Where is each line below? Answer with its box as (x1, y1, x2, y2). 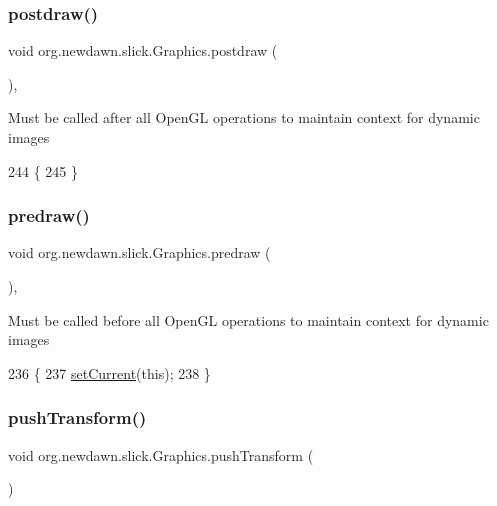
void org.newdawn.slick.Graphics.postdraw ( (8, 40, 278, 61)
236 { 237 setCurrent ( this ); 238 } (8, 362, 211, 383)
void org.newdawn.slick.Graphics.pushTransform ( (8, 444, 314, 465)
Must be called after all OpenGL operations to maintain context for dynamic (8, 107, 480, 128)
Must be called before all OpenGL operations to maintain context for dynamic (8, 309, 489, 330)
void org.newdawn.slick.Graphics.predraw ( (8, 242, 271, 263)
